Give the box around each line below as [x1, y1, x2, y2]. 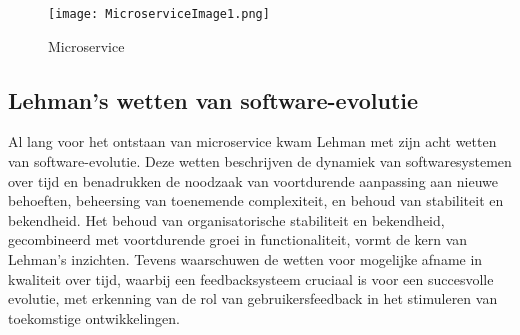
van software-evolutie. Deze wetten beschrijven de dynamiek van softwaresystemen [8, 151, 512, 172]
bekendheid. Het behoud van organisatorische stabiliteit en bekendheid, [8, 209, 445, 230]
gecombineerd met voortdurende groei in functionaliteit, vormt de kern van [8, 229, 468, 250]
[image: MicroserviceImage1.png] [48, 7, 270, 21]
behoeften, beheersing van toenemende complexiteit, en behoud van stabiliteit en [8, 190, 504, 211]
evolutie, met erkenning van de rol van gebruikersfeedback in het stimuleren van [8, 288, 498, 309]
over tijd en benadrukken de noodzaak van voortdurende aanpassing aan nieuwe [8, 170, 498, 191]
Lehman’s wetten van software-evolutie [8, 84, 419, 115]
